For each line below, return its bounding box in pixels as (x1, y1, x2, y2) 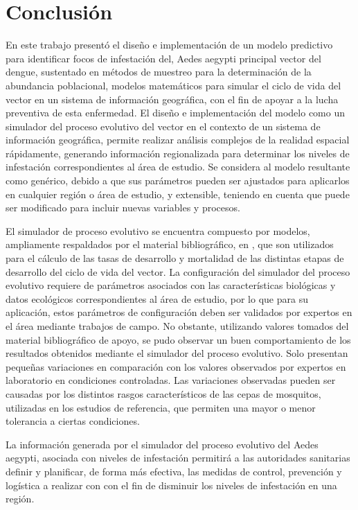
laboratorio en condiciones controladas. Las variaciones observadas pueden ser (6, 373, 336, 387)
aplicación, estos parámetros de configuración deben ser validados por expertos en (6, 305, 352, 319)
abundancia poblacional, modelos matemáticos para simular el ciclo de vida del (6, 78, 341, 92)
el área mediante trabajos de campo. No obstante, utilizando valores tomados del (6, 319, 349, 333)
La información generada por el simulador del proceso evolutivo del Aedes (6, 437, 319, 451)
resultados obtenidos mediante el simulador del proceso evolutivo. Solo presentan (6, 346, 348, 360)
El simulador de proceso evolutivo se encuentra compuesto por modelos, (6, 223, 310, 238)
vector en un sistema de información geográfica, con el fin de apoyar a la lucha (6, 91, 339, 106)
